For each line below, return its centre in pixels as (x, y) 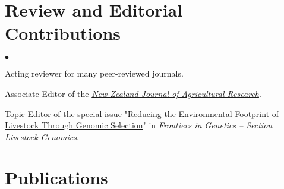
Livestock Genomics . (42, 136)
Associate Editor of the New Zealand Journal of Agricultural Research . (133, 93)
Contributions (63, 33)
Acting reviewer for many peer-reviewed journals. (94, 73)
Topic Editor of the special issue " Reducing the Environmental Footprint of (142, 113)
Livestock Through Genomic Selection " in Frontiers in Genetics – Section (139, 125)
